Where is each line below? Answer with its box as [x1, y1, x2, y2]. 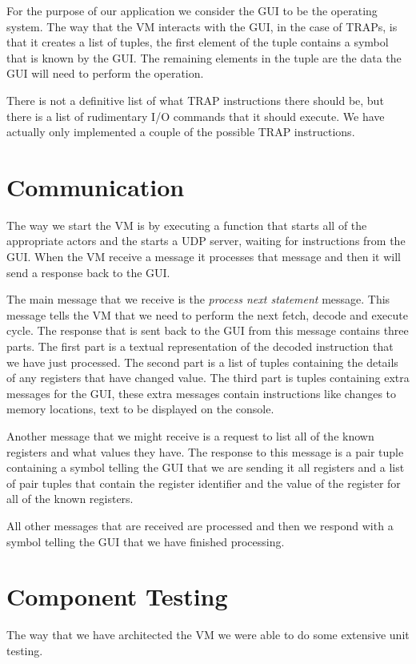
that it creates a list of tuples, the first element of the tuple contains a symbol [6, 34, 389, 50]
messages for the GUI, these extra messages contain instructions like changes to [6, 384, 397, 401]
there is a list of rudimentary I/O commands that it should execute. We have [6, 107, 385, 124]
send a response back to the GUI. [6, 264, 170, 280]
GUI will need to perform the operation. [6, 65, 204, 82]
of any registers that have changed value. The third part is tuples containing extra [6, 369, 410, 386]
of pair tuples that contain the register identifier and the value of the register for [6, 474, 401, 491]
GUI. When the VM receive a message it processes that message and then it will [6, 248, 401, 265]
